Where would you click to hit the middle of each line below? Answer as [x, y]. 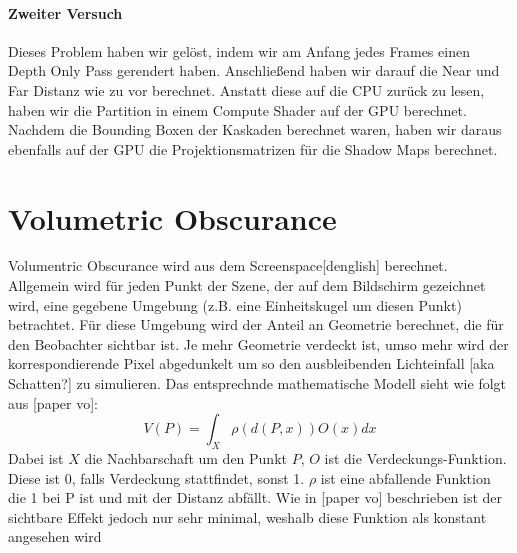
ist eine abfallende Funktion [405, 477]
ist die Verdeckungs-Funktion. [415, 458]
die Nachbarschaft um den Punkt [185, 458]
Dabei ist [36, 458]
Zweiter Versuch [65, 12]
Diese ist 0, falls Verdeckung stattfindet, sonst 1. [156, 477]
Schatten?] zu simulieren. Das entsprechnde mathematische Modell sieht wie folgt [257, 383]
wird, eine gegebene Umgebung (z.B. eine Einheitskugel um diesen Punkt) [235, 304]
